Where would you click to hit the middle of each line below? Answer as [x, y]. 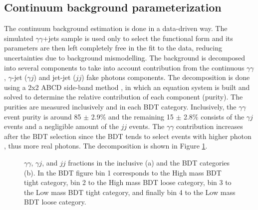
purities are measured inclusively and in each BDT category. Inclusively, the [120, 106]
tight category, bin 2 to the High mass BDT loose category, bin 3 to [128, 182]
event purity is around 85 [43, 116]
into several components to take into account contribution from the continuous [124, 67]
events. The [147, 126]
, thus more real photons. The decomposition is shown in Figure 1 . [106, 146]
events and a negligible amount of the [61, 126]
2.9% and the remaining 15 [132, 116]
